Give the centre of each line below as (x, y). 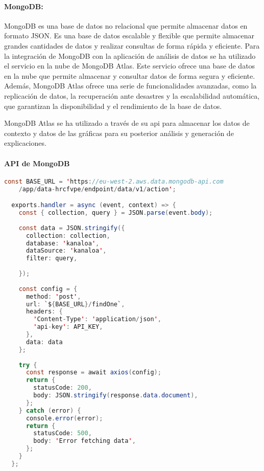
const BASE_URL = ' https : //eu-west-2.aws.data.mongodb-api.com (114, 181)
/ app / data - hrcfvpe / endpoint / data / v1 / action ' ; (97, 189)
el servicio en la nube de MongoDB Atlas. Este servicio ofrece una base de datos (130, 66)
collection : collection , (68, 235)
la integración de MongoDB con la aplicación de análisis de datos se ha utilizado (130, 55)
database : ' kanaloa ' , (63, 243)
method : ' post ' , (53, 296)
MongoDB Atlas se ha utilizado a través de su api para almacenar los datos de (127, 123)
